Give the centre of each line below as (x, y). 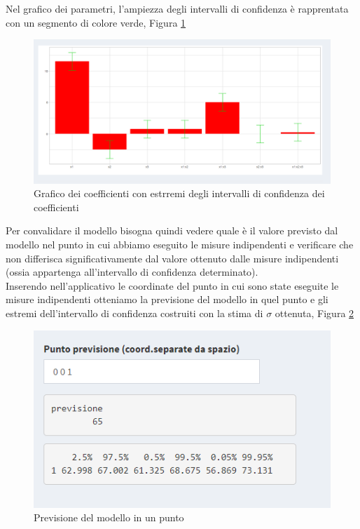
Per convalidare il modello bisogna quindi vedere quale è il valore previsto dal (172, 230)
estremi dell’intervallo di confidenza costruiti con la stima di (134, 313)
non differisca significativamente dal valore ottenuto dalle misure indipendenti (172, 258)
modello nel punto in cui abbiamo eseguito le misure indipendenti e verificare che (180, 244)
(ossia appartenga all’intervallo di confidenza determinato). (132, 272)
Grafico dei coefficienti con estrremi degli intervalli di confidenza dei (179, 193)
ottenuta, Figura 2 (314, 313)
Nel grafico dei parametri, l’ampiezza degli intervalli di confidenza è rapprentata (177, 8)
